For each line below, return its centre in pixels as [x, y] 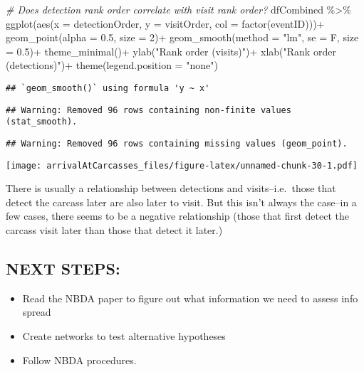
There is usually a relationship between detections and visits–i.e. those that [171, 188]
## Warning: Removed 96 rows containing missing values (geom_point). [177, 143]
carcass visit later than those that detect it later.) [114, 230]
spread [37, 312]
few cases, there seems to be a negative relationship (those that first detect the [178, 216]
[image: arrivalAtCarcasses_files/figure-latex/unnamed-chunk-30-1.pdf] [182, 165]
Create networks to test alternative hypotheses [124, 336]
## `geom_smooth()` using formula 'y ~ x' [108, 88]
